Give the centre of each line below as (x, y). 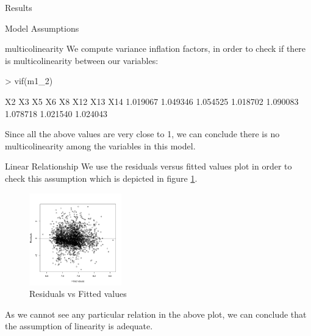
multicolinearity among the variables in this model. (100, 145)
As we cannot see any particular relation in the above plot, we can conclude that (156, 314)
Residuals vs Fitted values (78, 294)
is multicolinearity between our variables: (82, 60)
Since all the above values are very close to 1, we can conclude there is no (142, 134)
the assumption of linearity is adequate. (79, 326)
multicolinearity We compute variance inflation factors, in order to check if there (155, 48)
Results (19, 7)
